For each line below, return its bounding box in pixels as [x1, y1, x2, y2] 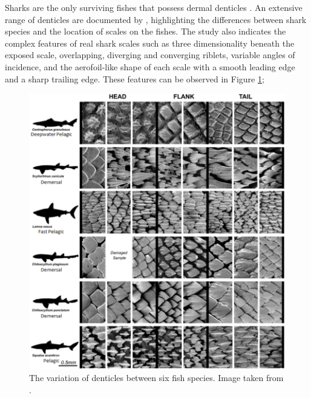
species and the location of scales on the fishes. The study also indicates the [5, 25, 286, 38]
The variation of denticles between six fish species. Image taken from [29, 371, 284, 384]
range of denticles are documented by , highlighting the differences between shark [5, 13, 307, 25]
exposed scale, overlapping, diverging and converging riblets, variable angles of [5, 48, 295, 61]
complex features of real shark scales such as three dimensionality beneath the [5, 36, 295, 49]
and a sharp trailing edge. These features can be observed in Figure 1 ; [5, 72, 264, 85]
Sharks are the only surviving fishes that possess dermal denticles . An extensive [5, 1, 303, 13]
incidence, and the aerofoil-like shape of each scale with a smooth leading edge [5, 60, 295, 73]
